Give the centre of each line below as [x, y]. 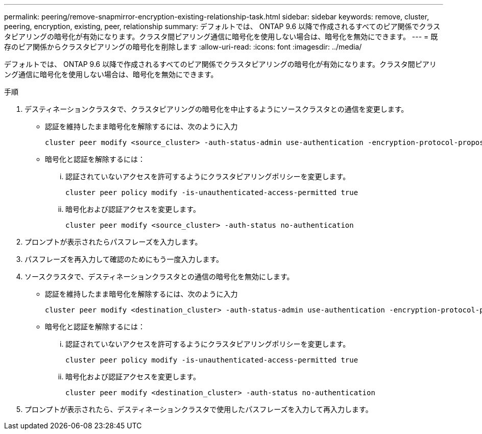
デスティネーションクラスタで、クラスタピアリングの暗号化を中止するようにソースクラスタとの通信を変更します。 [216, 109]
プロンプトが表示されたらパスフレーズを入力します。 [113, 242]
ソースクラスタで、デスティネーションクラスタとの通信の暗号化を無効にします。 [159, 276]
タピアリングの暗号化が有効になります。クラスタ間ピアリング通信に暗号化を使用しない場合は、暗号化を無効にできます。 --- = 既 [221, 37]
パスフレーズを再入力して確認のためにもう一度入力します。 [124, 259]
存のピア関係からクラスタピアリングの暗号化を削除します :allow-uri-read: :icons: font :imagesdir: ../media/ [183, 47]
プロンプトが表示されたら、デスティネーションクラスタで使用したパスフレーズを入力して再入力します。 [199, 409]
